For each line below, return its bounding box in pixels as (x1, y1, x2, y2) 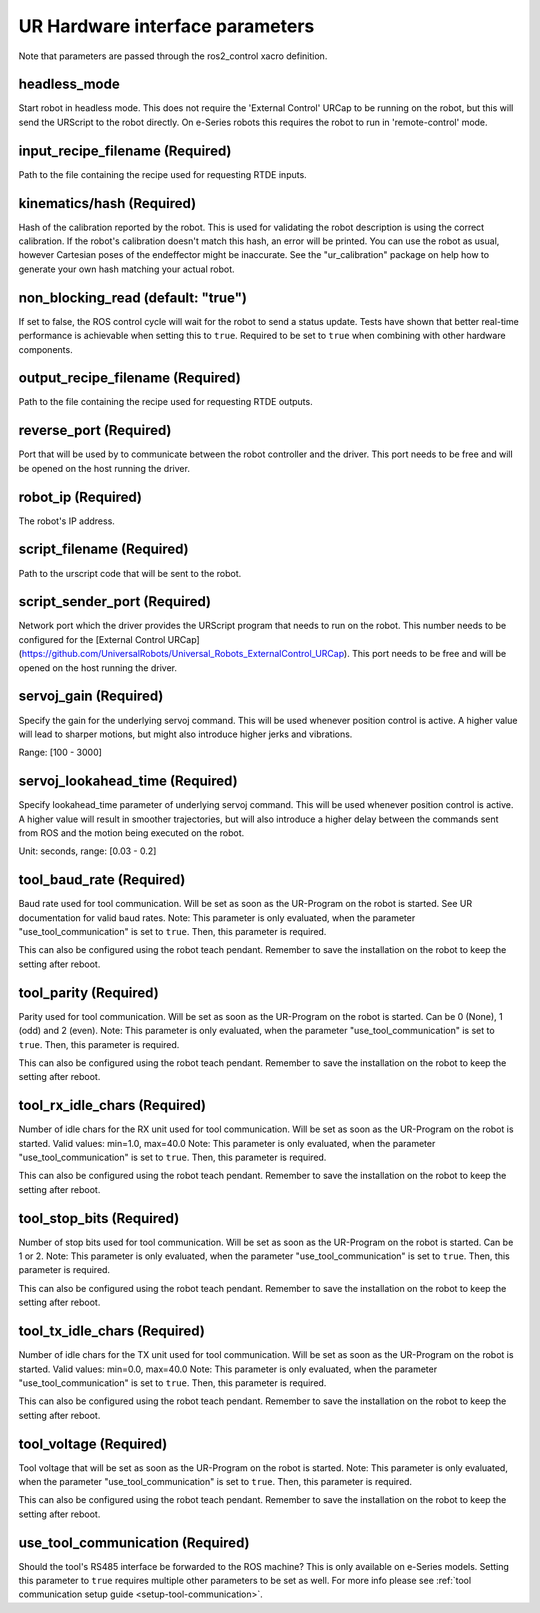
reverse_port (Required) (18, 422, 172, 439)
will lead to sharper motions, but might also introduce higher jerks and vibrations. (18, 728, 353, 740)
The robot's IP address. (18, 515, 115, 527)
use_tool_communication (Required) (18, 1534, 250, 1551)
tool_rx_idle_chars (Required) (18, 1097, 207, 1114)
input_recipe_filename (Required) (18, 142, 232, 159)
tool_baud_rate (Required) (18, 871, 186, 889)
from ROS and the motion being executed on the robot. (18, 826, 245, 839)
